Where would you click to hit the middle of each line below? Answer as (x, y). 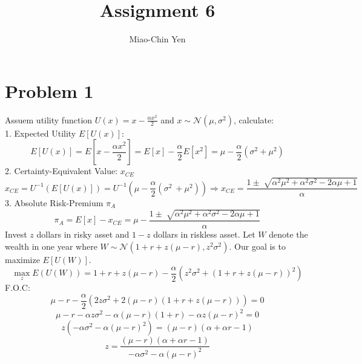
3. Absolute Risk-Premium (54, 202)
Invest (16, 234)
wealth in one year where (51, 246)
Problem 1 (49, 90)
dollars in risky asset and (83, 234)
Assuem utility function (49, 119)
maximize (22, 259)
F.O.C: (18, 288)
